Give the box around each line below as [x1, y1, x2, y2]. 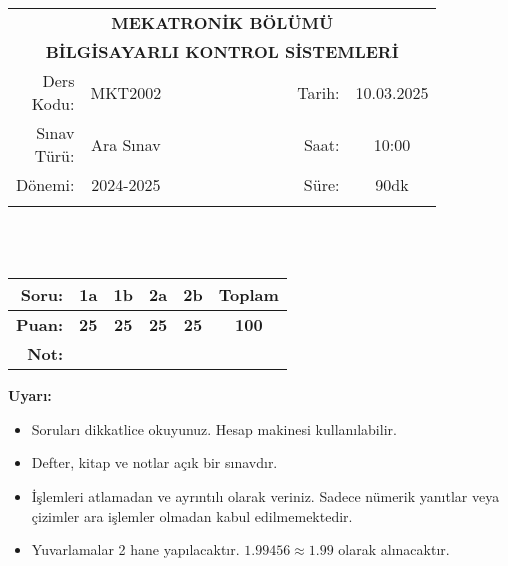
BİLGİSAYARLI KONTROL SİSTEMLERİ [45, 40, 399, 63]
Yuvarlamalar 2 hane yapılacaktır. [31, 539, 240, 560]
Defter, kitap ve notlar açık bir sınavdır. [31, 452, 278, 473]
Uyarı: [8, 385, 52, 406]
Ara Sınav [90, 132, 161, 156]
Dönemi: [16, 173, 75, 196]
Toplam [218, 283, 279, 307]
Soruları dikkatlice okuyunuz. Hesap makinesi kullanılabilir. [31, 418, 397, 439]
